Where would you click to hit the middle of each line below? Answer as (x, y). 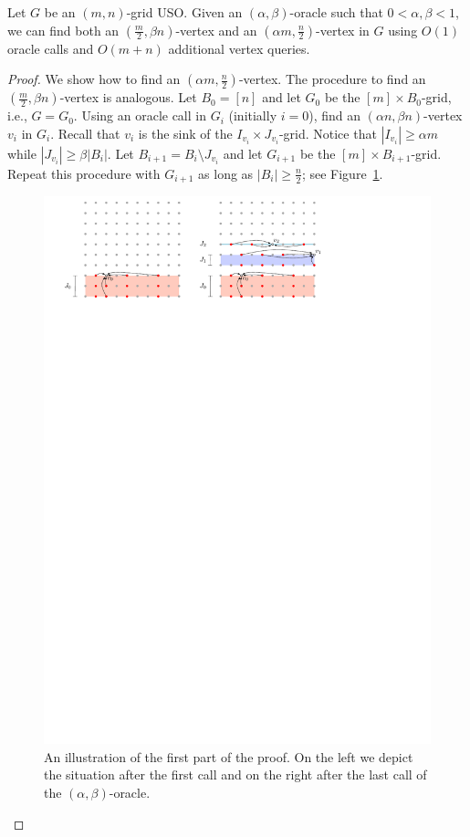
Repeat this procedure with (84, 173)
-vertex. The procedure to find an (332, 79)
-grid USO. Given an (184, 12)
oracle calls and (51, 48)
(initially (253, 115)
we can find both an (63, 30)
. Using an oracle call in (140, 115)
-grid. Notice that (328, 133)
